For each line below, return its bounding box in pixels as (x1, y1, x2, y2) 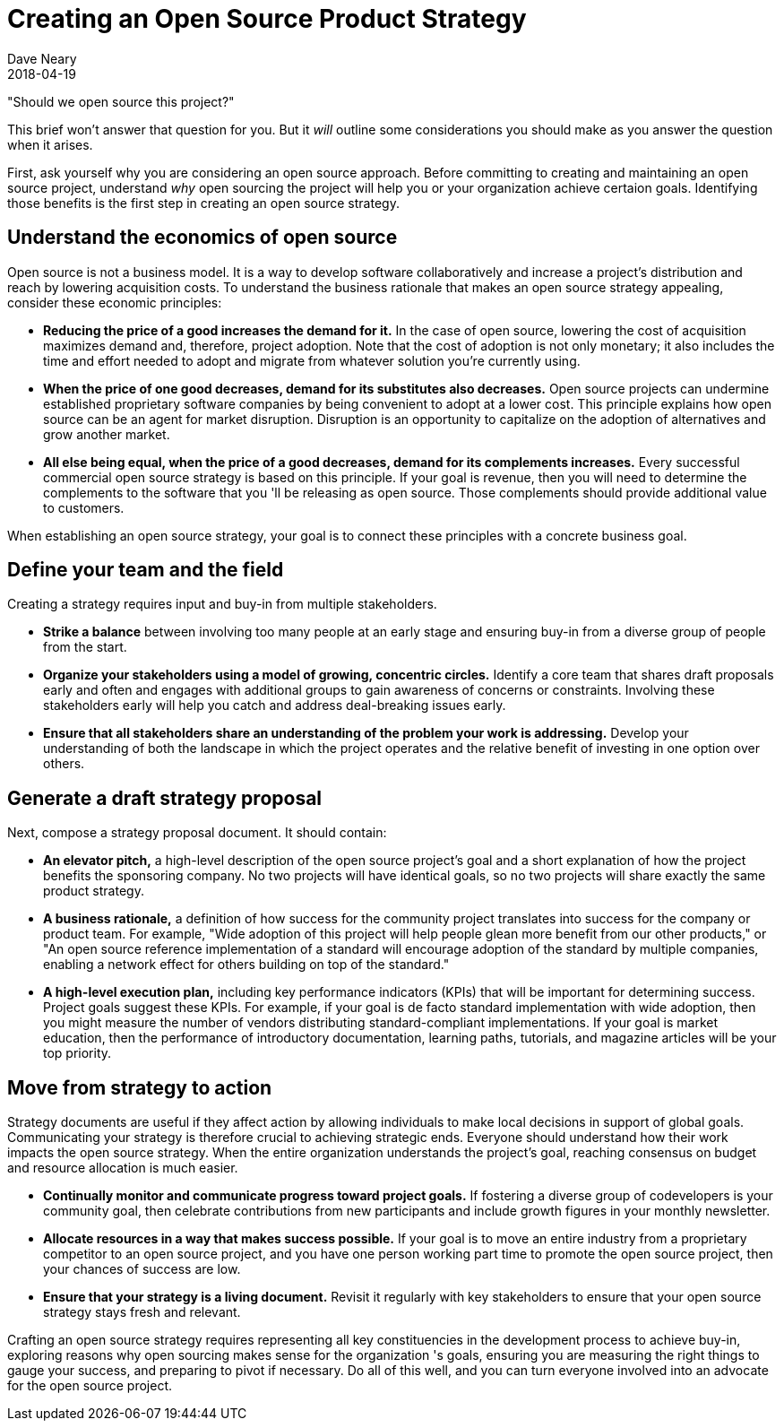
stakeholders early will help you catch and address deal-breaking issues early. (43, 697, 506, 714)
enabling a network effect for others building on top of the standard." (43, 956, 450, 973)
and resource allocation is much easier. (7, 1160, 238, 1176)
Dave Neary (7, 50, 77, 66)
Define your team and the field (7, 558, 284, 582)
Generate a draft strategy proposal (7, 786, 323, 809)
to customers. (43, 499, 125, 515)
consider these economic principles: (7, 294, 222, 310)
